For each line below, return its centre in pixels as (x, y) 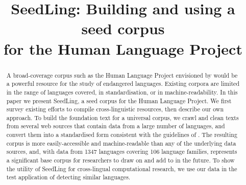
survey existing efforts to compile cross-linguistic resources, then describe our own (115, 109)
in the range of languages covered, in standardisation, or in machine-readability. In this (122, 92)
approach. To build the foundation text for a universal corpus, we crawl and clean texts (122, 117)
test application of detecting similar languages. (68, 177)
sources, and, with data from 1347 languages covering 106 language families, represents (122, 152)
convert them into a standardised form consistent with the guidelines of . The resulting (122, 135)
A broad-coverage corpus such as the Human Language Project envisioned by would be (122, 75)
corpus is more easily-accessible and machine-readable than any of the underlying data (121, 143)
